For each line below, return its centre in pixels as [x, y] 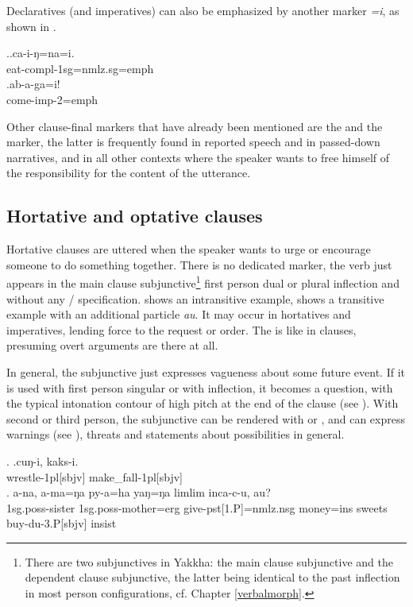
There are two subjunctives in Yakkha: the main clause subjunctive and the [209, 561]
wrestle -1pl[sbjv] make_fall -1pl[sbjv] [95, 476]
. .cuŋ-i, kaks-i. [42, 460]
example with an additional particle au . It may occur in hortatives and [179, 314]
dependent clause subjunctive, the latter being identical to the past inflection [212, 577]
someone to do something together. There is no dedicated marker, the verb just [199, 264]
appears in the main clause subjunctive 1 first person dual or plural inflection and [203, 282]
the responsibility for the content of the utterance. [129, 173]
